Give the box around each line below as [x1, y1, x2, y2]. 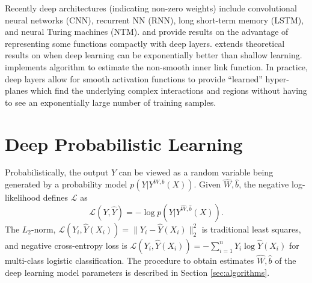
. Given [194, 178, 221, 190]
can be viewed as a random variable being [118, 166, 274, 178]
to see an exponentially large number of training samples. [5, 96, 216, 108]
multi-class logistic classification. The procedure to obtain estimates [5, 254, 254, 267]
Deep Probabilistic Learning [5, 131, 243, 156]
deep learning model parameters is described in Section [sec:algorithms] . [5, 266, 270, 278]
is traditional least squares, [201, 222, 301, 235]
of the [275, 254, 296, 267]
